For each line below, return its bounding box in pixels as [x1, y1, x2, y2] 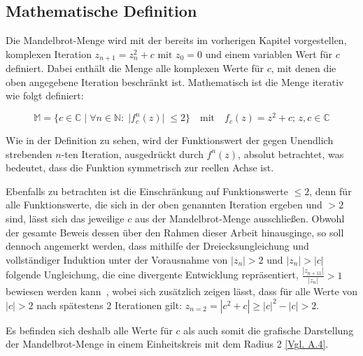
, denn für [309, 183, 352, 198]
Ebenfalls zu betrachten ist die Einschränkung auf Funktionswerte [6, 183, 288, 198]
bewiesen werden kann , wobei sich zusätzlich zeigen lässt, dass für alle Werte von [6, 284, 358, 299]
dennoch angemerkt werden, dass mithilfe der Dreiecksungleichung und [6, 238, 309, 253]
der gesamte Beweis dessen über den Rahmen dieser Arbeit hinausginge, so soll [6, 225, 344, 239]
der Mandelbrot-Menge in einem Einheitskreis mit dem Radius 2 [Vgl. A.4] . [6, 336, 329, 351]
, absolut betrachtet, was [238, 146, 344, 161]
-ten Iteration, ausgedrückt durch [61, 146, 204, 161]
